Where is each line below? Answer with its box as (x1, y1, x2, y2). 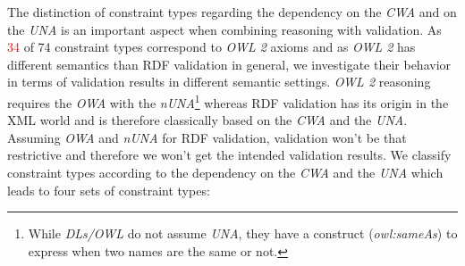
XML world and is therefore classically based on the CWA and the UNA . (7, 111, 408, 129)
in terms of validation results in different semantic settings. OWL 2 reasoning (7, 72, 431, 91)
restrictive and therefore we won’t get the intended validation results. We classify (7, 145, 452, 164)
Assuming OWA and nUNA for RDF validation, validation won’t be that (7, 128, 407, 146)
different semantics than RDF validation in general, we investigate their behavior (7, 54, 452, 73)
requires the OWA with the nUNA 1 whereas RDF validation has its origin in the (7, 90, 449, 112)
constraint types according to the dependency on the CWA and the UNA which (7, 163, 444, 181)
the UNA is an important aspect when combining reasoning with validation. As (7, 20, 442, 38)
